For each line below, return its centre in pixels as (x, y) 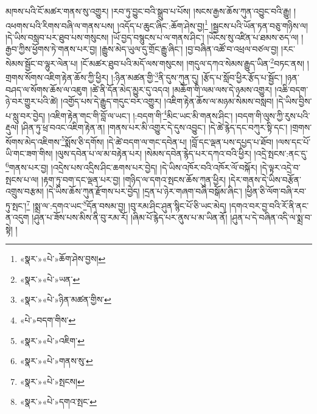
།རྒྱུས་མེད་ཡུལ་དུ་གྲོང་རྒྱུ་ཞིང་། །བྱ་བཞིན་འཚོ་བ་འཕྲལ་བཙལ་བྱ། (189, 49)
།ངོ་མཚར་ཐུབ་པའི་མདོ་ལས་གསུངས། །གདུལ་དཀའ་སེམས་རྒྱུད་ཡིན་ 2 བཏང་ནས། (193, 62)
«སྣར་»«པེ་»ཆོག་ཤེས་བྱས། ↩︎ (63, 259)
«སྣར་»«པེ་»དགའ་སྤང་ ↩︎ (58, 402)
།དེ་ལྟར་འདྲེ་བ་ (280, 167)
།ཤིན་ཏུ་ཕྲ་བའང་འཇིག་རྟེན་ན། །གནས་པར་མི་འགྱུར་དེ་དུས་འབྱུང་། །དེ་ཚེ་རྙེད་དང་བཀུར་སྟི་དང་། (154, 127)
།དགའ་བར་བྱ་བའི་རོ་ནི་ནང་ (269, 205)
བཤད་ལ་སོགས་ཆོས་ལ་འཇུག (47, 89)
